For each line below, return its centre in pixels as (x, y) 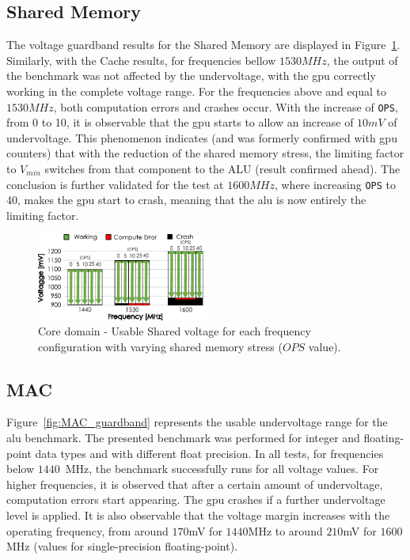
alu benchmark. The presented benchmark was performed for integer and (183, 438)
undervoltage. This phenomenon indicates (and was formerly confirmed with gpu (202, 137)
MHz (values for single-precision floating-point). (122, 546)
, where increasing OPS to (335, 184)
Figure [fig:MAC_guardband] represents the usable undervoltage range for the (197, 422)
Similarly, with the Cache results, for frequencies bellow (141, 60)
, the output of (362, 60)
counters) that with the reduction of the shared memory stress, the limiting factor (205, 153)
